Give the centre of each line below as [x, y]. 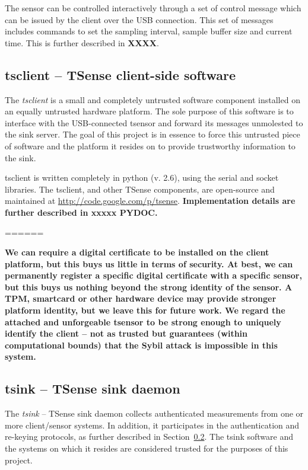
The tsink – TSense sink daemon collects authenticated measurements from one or [154, 413]
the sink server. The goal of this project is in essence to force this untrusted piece [153, 134]
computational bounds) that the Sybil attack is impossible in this [141, 345]
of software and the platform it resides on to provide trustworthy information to [150, 146]
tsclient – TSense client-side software [120, 74]
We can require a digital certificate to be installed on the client [137, 252]
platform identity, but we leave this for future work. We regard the [145, 310]
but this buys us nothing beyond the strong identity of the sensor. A [149, 287]
